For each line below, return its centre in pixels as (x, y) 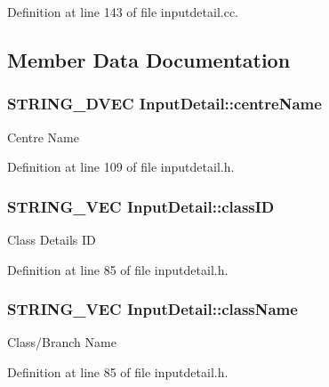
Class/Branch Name (62, 342)
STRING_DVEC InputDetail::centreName (164, 104)
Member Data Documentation (149, 59)
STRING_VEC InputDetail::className (152, 309)
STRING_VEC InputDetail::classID (141, 206)
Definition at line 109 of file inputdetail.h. (121, 167)
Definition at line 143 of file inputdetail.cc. (123, 12)
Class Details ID (52, 239)
